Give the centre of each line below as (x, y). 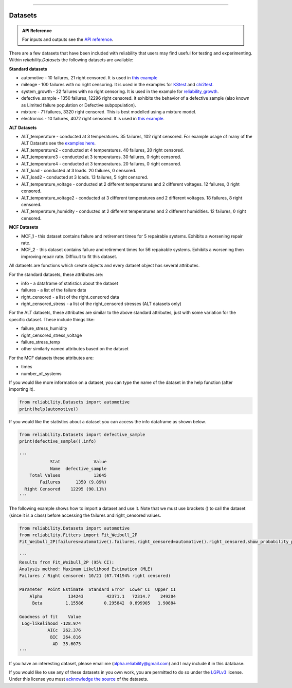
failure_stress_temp (41, 342)
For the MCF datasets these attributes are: (51, 358)
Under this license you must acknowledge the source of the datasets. (79, 679)
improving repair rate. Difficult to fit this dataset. (69, 256)
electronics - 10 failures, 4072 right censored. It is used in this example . (93, 119)
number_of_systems (41, 373)
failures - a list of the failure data (54, 290)
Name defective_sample (78, 469)
